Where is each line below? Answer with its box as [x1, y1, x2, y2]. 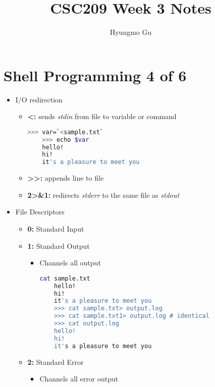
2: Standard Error [27, 356, 84, 367]
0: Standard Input [27, 224, 84, 234]
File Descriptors [15, 206, 65, 217]
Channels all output [39, 257, 101, 268]
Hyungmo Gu [110, 27, 152, 37]
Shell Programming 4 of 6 [4, 65, 187, 85]
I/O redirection [15, 94, 63, 104]
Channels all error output [39, 373, 119, 384]
